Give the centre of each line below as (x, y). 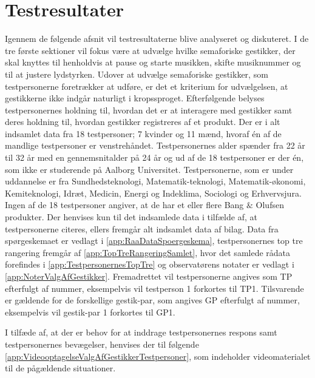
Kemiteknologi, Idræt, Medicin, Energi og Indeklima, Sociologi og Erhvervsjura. (153, 193)
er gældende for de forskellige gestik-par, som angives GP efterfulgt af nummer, (152, 300)
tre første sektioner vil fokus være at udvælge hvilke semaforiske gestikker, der (150, 50)
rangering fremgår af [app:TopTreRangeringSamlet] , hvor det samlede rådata (148, 252)
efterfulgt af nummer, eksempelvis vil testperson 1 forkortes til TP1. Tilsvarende (154, 288)
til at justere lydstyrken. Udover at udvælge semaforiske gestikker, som (137, 74)
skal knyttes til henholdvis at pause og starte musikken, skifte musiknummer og (153, 62)
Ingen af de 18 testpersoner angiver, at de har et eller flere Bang (124, 205)
